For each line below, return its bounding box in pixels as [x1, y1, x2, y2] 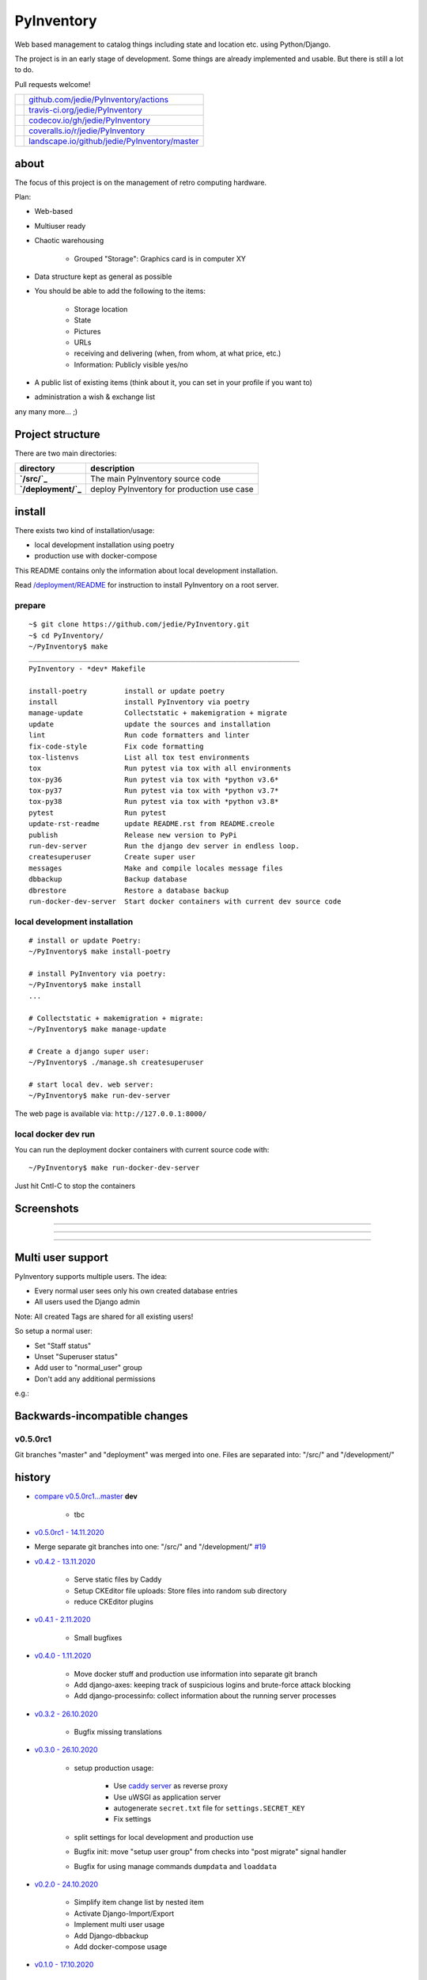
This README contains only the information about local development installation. [14, 565, 278, 575]
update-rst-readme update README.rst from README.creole [28, 820, 275, 828]
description [90, 463, 135, 474]
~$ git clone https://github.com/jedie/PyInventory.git [28, 620, 250, 629]
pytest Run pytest [28, 808, 167, 817]
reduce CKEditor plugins [74, 1597, 154, 1606]
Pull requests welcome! [14, 79, 91, 89]
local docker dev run [14, 1129, 95, 1140]
